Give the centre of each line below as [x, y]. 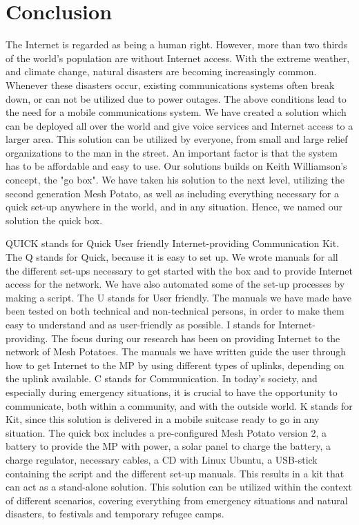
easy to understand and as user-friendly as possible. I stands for [140, 324]
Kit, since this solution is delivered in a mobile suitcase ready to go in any [163, 419]
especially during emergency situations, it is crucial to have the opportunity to [172, 392]
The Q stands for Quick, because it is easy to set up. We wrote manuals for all [172, 257]
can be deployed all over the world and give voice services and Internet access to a [179, 125]
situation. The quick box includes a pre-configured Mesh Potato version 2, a [166, 432]
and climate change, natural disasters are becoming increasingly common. [161, 71]
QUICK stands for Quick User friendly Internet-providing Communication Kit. [173, 243]
